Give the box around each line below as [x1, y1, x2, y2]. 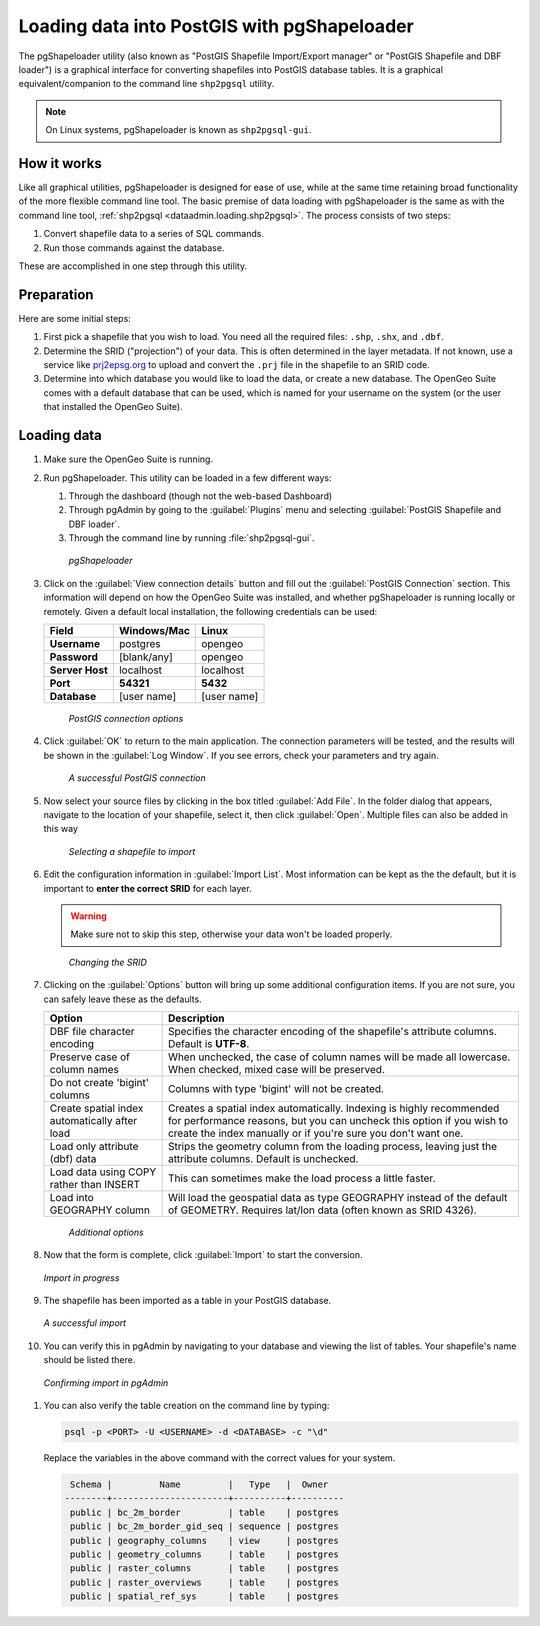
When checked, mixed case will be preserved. [167, 1062, 385, 1076]
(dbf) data [49, 1151, 97, 1165]
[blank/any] [118, 650, 174, 664]
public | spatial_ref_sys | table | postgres [70, 1591, 339, 1602]
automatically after [49, 1113, 138, 1127]
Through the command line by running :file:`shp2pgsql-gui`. [68, 532, 315, 544]
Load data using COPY [49, 1165, 157, 1179]
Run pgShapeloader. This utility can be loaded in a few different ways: [43, 471, 332, 484]
